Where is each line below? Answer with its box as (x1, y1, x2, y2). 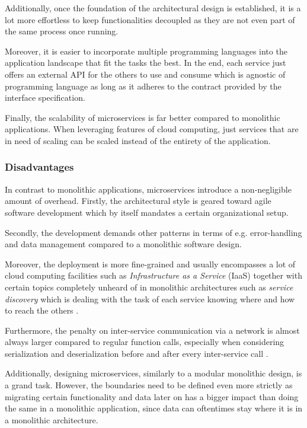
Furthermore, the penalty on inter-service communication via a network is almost (5, 324, 300, 336)
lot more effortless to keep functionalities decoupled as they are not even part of (5, 13, 295, 25)
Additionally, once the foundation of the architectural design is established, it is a (5, 2, 301, 14)
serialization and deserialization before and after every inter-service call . (5, 347, 268, 359)
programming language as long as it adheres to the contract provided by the (5, 79, 282, 92)
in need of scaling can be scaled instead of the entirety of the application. (5, 134, 271, 146)
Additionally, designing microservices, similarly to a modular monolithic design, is (5, 367, 302, 379)
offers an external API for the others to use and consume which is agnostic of (5, 68, 286, 80)
